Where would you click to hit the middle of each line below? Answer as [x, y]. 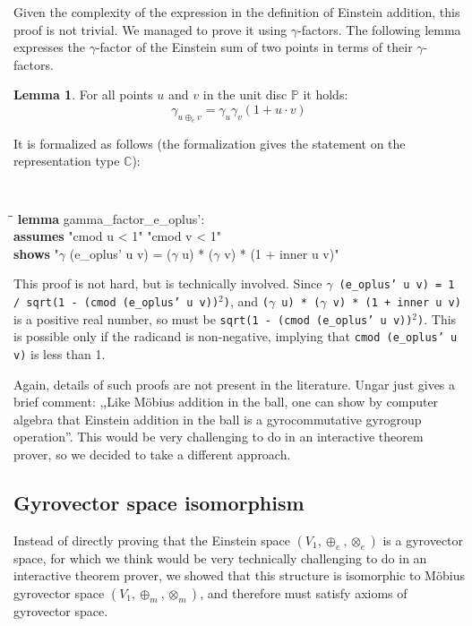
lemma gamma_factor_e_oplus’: [111, 218]
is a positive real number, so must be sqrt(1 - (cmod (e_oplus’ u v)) [213, 318]
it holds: [326, 94]
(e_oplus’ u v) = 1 [397, 285]
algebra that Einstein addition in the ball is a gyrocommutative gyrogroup [218, 419]
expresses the [49, 47]
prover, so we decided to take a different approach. [152, 454]
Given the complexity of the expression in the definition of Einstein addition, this [237, 12]
